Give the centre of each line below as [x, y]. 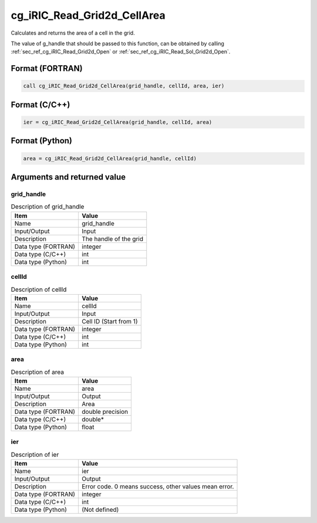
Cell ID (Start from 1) [110, 321]
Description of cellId [39, 289]
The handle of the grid [113, 239]
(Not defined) [100, 509]
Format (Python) [42, 141]
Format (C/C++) [41, 105]
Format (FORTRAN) [47, 68]
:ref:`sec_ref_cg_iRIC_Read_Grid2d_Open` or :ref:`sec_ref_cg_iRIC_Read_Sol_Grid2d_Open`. [121, 52]
